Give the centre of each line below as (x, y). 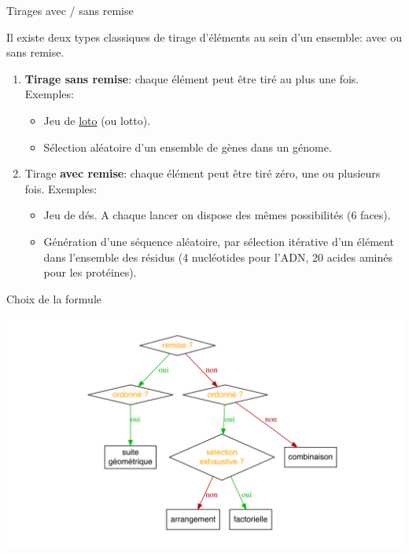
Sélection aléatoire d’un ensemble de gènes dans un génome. (188, 147)
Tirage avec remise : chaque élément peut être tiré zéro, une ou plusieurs (203, 173)
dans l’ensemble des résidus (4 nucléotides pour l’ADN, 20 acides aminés (218, 257)
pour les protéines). (90, 272)
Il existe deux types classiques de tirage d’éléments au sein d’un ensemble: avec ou (204, 37)
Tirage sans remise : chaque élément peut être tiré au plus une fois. (192, 78)
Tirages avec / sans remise (70, 10)
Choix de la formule (54, 298)
